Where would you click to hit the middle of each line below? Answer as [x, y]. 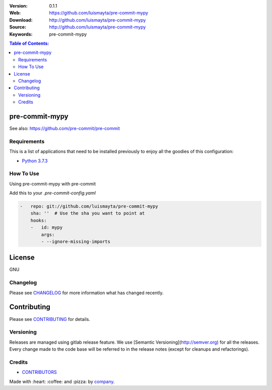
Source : [18, 27]
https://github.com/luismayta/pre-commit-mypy [99, 13]
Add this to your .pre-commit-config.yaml [52, 193]
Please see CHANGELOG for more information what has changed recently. [86, 293]
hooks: [39, 220]
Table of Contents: [29, 43]
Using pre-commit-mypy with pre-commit [53, 183]
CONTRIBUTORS [40, 372]
